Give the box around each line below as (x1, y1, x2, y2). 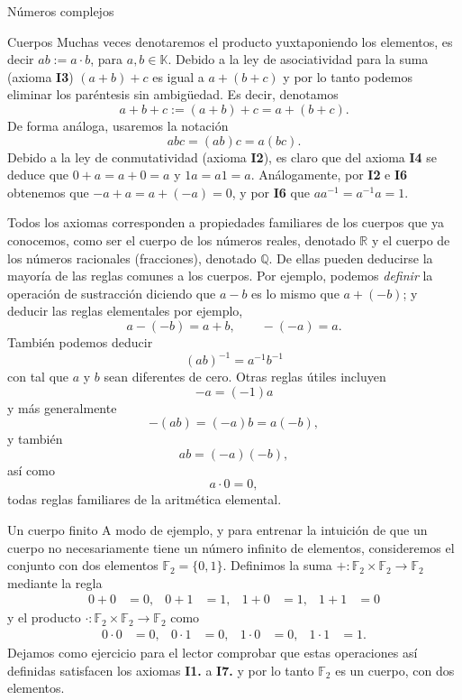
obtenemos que (7, 182, 89, 201)
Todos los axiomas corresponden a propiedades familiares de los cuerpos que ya (7, 213, 444, 232)
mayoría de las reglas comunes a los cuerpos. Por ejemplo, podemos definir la (7, 266, 433, 285)
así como (7, 460, 55, 479)
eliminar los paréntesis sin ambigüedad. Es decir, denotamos (7, 85, 339, 104)
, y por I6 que (231, 182, 310, 201)
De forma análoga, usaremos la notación (7, 115, 229, 134)
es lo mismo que (251, 283, 340, 302)
